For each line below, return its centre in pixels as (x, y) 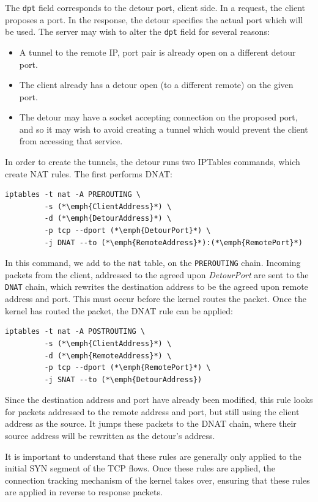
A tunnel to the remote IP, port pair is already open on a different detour (157, 52)
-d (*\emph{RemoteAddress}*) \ (108, 356)
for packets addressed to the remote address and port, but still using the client (152, 411)
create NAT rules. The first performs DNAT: (89, 173)
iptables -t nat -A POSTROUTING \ (75, 332)
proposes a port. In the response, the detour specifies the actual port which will (154, 19)
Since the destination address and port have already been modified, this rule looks (159, 400)
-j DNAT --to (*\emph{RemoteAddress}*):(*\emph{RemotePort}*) (173, 242)
